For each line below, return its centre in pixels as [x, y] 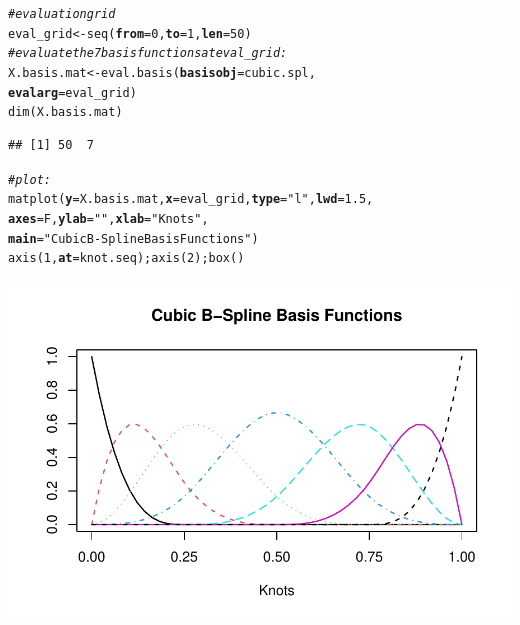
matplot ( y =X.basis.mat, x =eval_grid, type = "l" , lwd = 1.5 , [191, 199]
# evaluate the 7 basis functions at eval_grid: [148, 53]
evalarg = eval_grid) [72, 92]
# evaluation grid [62, 14]
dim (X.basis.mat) [65, 112]
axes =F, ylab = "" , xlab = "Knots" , [108, 218]
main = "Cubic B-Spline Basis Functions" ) [133, 238]
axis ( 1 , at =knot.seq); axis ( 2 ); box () [126, 258]
